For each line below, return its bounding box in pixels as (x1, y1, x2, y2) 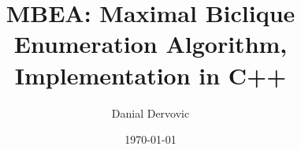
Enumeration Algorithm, (13, 28, 288, 60)
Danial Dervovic (111, 104, 190, 121)
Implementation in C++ (14, 58, 287, 91)
